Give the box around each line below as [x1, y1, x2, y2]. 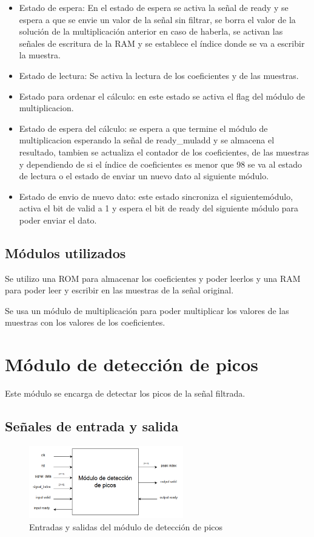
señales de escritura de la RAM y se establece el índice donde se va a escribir [19, 36, 305, 49]
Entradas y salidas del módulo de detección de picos [29, 520, 223, 533]
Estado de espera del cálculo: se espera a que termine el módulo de [19, 121, 268, 134]
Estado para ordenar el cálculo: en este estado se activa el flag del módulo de [19, 89, 305, 102]
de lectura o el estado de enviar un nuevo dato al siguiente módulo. [19, 169, 269, 182]
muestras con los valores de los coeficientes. [5, 316, 165, 329]
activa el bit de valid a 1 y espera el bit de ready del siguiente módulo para [19, 202, 299, 214]
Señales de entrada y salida [5, 417, 179, 436]
